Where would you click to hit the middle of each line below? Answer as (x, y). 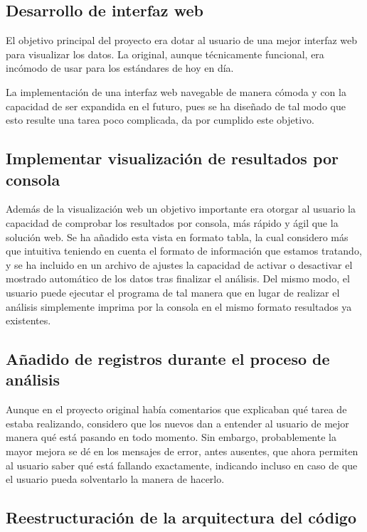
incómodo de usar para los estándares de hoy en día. (120, 68)
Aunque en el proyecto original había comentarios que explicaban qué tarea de (176, 409)
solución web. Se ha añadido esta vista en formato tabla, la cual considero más (177, 236)
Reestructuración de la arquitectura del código (181, 517)
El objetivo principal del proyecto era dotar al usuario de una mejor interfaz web (182, 40)
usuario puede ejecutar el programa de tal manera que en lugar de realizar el (173, 292)
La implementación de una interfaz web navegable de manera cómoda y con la (176, 91)
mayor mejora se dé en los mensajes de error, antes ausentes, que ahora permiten (182, 451)
